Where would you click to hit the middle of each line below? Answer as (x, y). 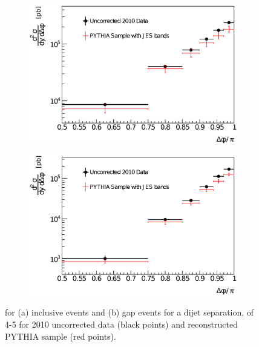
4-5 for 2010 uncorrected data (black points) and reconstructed (121, 324)
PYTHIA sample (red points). (61, 336)
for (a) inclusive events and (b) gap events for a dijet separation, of (129, 312)
